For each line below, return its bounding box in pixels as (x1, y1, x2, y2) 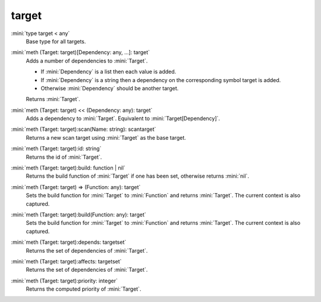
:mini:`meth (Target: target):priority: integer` (11, 277, 118, 284)
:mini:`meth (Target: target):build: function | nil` (11, 164, 126, 172)
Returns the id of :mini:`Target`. (26, 153, 102, 161)
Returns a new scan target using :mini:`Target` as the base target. (26, 134, 187, 141)
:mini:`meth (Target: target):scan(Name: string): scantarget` (11, 125, 156, 133)
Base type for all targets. (26, 37, 86, 45)
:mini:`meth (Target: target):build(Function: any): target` (11, 211, 146, 218)
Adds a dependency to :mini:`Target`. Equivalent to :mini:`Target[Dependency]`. (26, 115, 220, 122)
